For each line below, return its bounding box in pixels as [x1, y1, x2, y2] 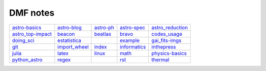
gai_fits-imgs [151, 37, 182, 44]
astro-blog [57, 24, 82, 31]
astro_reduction [151, 24, 188, 31]
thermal [151, 56, 169, 63]
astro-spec [120, 24, 145, 31]
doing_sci [12, 37, 34, 44]
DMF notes [9, 7, 55, 18]
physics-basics [151, 49, 187, 56]
